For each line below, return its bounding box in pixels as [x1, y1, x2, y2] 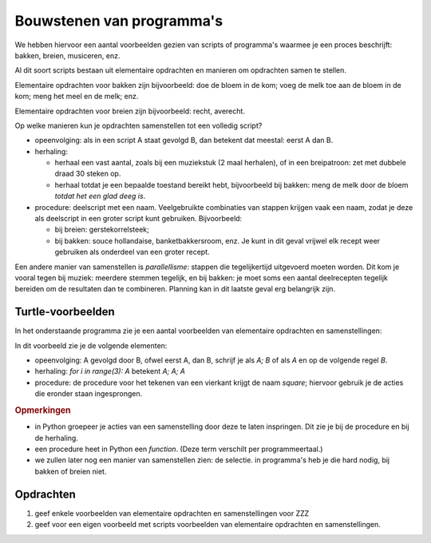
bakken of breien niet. [34, 466, 107, 476]
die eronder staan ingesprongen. [34, 389, 143, 398]
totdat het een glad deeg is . [54, 192, 146, 201]
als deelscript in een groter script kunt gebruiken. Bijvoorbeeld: [34, 214, 243, 224]
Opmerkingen [14, 405, 71, 415]
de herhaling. [34, 433, 79, 442]
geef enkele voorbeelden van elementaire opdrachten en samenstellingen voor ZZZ [34, 508, 310, 518]
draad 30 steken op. [54, 168, 121, 179]
